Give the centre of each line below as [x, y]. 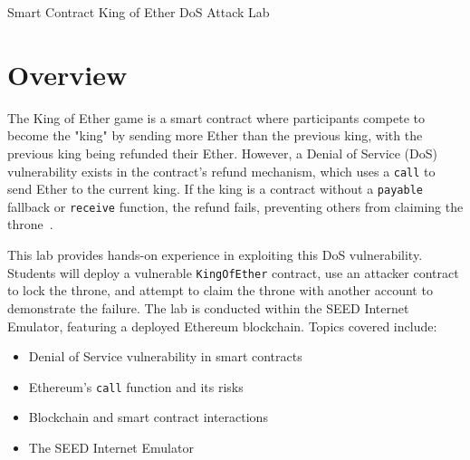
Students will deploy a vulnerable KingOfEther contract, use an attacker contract [233, 272]
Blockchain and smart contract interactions [148, 417]
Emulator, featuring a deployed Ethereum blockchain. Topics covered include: [222, 326]
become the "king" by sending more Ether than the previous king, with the [215, 135]
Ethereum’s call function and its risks [136, 386]
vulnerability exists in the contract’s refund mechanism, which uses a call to [221, 171]
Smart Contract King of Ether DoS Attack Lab [139, 12]
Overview [67, 74]
